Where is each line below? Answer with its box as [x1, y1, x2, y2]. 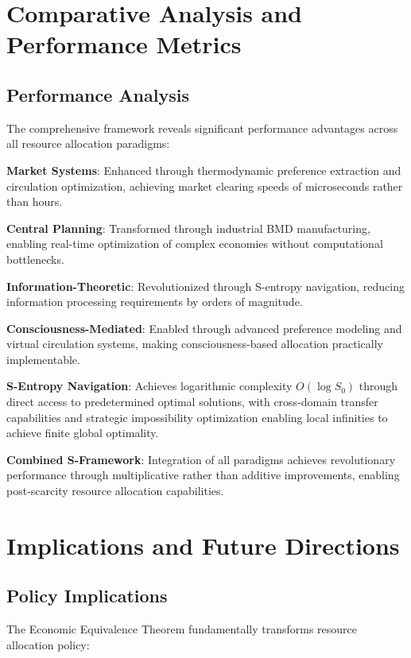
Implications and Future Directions [6, 528, 400, 561]
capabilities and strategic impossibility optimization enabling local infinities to [6, 408, 388, 425]
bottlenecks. [6, 250, 64, 267]
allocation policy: [6, 636, 90, 652]
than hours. [6, 193, 63, 210]
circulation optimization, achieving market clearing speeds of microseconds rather [6, 177, 403, 194]
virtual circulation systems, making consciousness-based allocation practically [6, 335, 384, 352]
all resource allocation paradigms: [6, 135, 170, 152]
